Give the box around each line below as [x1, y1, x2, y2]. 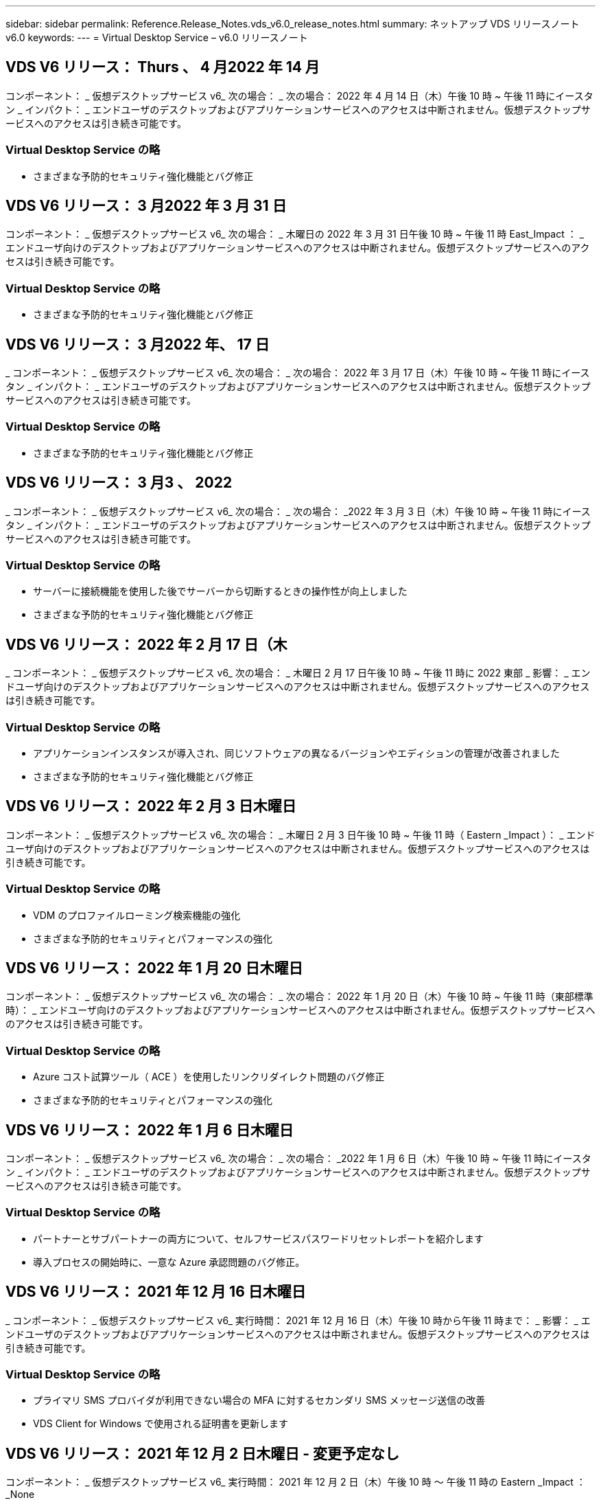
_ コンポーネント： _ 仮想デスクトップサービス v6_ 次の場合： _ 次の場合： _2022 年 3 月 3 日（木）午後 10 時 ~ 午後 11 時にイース [5, 505, 591, 517]
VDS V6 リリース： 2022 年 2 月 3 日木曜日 [5, 797, 296, 815]
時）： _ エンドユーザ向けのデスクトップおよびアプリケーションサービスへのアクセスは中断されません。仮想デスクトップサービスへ [5, 1004, 596, 1016]
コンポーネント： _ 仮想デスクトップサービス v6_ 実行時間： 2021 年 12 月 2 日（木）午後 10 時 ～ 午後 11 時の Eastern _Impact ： [5, 1476, 586, 1488]
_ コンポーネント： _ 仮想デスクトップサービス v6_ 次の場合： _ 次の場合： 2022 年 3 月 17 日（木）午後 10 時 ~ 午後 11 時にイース [5, 367, 590, 379]
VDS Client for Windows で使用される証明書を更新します [33, 1418, 288, 1430]
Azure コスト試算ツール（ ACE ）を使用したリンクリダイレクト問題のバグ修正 [33, 1071, 385, 1083]
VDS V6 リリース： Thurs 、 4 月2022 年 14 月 [5, 58, 320, 76]
